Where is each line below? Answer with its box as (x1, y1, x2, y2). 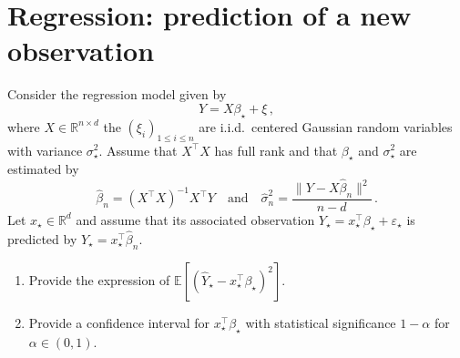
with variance (7, 140, 83, 159)
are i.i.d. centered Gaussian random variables (199, 117, 453, 136)
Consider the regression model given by (7, 85, 227, 104)
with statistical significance (245, 312, 396, 332)
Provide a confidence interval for (28, 312, 210, 332)
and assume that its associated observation (76, 210, 315, 229)
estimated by (7, 159, 79, 179)
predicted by (7, 229, 77, 248)
